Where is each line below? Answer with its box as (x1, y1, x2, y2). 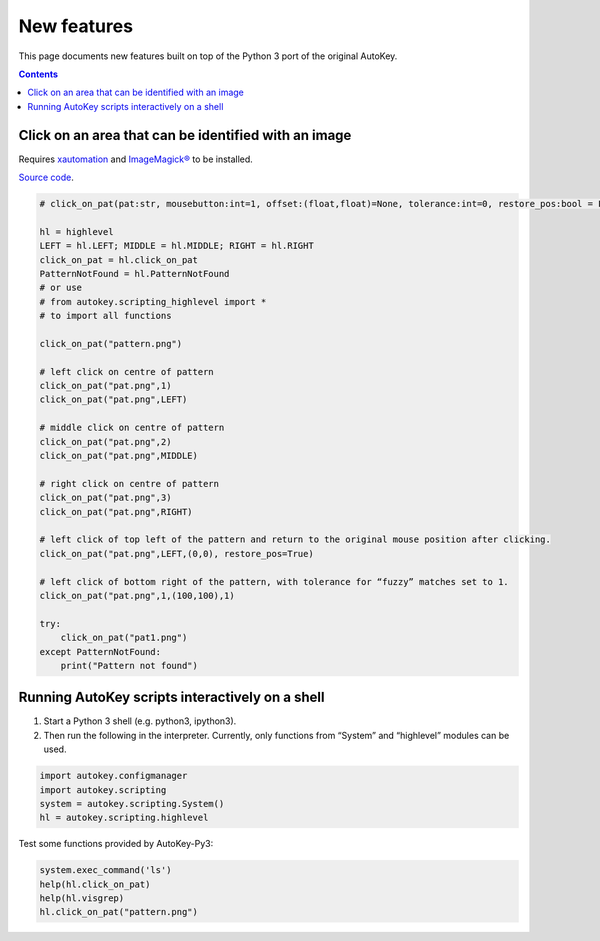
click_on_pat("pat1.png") (60, 632, 188, 644)
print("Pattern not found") (60, 660, 199, 671)
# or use (39, 282, 83, 294)
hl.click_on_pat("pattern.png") (39, 906, 199, 918)
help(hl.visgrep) (39, 893, 125, 904)
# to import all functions (39, 310, 172, 322)
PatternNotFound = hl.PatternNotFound (39, 268, 230, 279)
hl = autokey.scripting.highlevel (39, 812, 209, 824)
